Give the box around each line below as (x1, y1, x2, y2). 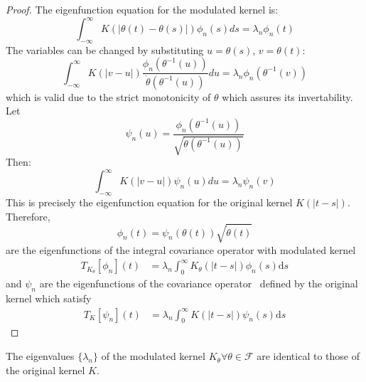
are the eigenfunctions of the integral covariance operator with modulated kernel (6, 242, 356, 257)
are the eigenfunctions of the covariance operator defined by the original (39, 276, 358, 291)
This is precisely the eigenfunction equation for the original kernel (6, 195, 293, 210)
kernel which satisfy (6, 291, 92, 306)
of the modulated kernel (101, 349, 205, 364)
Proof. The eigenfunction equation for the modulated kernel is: (6, 2, 279, 16)
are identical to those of (257, 349, 360, 364)
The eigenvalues (6, 349, 75, 364)
